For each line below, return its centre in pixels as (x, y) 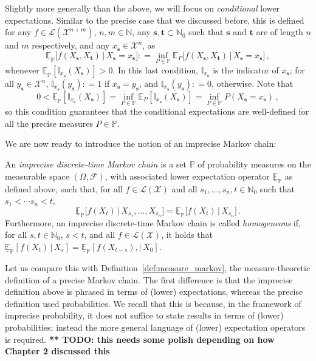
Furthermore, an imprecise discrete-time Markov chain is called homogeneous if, (153, 222)
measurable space (37, 176)
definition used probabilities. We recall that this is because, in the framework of (153, 303)
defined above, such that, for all (64, 188)
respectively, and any (71, 45)
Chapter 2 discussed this (57, 351)
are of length (280, 32)
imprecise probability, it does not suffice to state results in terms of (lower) (144, 315)
